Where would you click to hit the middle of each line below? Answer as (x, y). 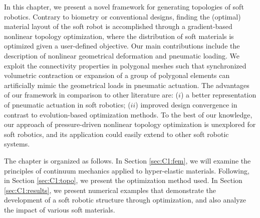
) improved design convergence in (186, 104)
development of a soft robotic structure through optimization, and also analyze (125, 200)
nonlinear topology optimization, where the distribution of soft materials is (119, 36)
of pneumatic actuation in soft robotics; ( (67, 104)
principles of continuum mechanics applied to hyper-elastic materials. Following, (127, 170)
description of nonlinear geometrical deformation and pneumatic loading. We (122, 55)
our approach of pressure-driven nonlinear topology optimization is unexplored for (130, 124)
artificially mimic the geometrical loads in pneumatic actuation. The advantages (127, 85)
